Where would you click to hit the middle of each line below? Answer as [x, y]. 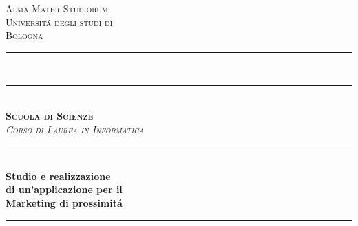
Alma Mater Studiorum [57, 8]
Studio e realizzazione [58, 176]
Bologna [24, 35]
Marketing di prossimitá [64, 202]
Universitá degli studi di [59, 22]
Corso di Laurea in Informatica [75, 129]
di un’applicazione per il [64, 189]
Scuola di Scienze [50, 115]
